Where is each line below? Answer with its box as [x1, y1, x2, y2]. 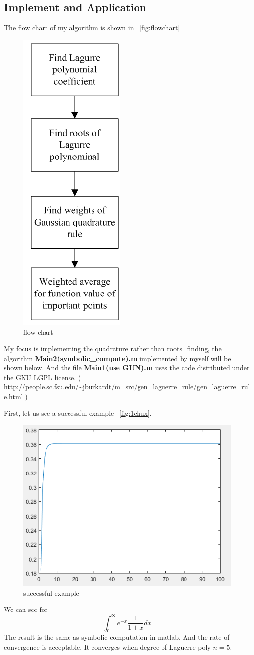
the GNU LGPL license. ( [4, 372, 81, 382]
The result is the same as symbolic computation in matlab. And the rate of [4, 632, 230, 642]
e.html [4, 391, 23, 401]
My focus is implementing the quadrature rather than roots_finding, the [4, 343, 222, 353]
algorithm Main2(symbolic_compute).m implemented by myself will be [4, 353, 231, 363]
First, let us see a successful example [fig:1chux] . [4, 407, 152, 418]
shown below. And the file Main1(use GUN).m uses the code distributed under [4, 362, 250, 373]
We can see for [4, 604, 48, 614]
